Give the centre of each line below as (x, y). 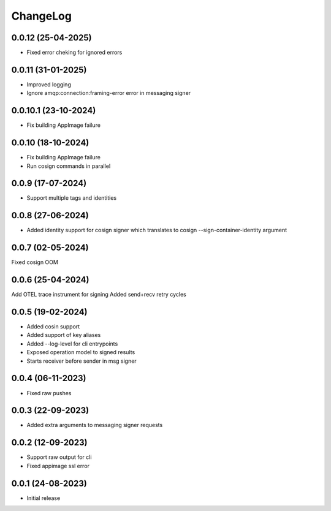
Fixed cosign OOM (35, 262)
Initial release (44, 498)
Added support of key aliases (64, 335)
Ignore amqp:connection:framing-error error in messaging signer (109, 93)
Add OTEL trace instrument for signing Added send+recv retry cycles (99, 295)
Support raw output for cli (59, 457)
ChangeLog (41, 16)
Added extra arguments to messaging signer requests (95, 425)
